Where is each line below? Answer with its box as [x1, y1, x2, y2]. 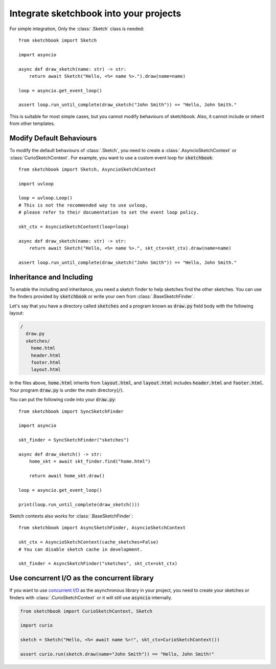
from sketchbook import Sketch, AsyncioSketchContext [18, 166, 156, 172]
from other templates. [9, 120, 56, 127]
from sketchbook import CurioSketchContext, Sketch [20, 608, 153, 614]
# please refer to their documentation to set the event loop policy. [18, 210, 199, 215]
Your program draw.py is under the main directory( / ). [9, 387, 124, 393]
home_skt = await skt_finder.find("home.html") [29, 458, 151, 465]
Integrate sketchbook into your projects [9, 8, 181, 19]
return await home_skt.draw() [29, 473, 105, 479]
